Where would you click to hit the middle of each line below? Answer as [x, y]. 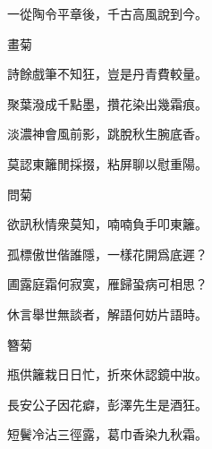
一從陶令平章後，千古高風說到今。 [107, 13]
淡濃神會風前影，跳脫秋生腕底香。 [107, 134]
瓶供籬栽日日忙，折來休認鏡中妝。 [107, 374]
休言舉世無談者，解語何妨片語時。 [107, 313]
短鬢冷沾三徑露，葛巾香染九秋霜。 [107, 434]
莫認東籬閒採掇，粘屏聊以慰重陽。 [107, 163]
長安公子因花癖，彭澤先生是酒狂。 [107, 404]
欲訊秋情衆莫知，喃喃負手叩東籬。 [107, 224]
